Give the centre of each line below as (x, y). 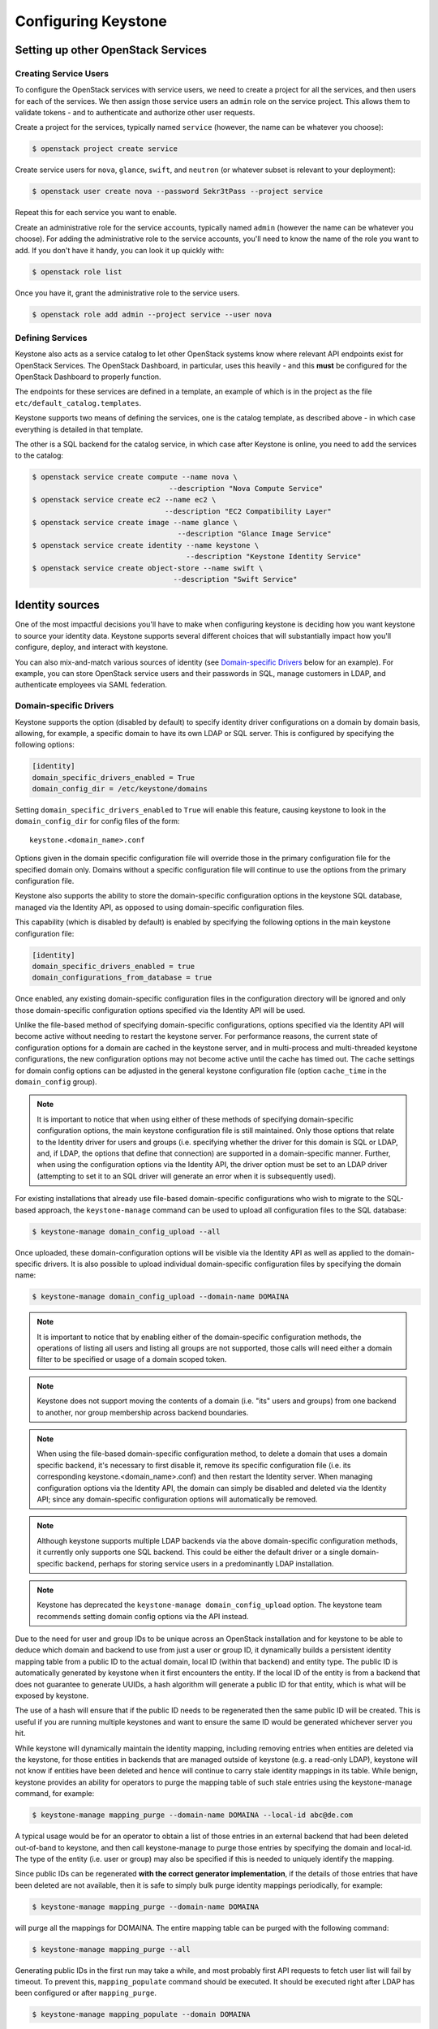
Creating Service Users (62, 73)
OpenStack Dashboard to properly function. (88, 377)
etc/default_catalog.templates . (78, 403)
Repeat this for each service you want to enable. (96, 213)
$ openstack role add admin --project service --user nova (152, 314)
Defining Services (51, 338)
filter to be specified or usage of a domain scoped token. (132, 1359)
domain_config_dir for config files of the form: (97, 821)
